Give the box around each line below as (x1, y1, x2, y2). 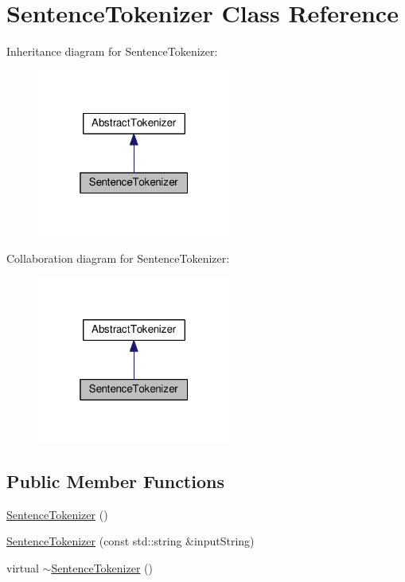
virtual (6, 559, 39, 576)
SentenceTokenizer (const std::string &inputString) (6, 533, 255, 549)
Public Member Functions (6, 468, 224, 493)
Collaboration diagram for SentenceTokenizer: (6, 249, 230, 266)
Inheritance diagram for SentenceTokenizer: (6, 43, 218, 60)
